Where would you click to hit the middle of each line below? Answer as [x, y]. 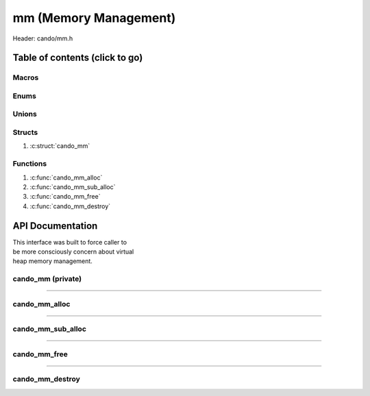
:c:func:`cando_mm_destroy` [70, 206]
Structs [25, 132]
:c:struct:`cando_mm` [60, 146]
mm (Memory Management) [94, 18]
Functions [30, 164]
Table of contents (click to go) [78, 58]
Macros [26, 77]
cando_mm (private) [47, 279]
